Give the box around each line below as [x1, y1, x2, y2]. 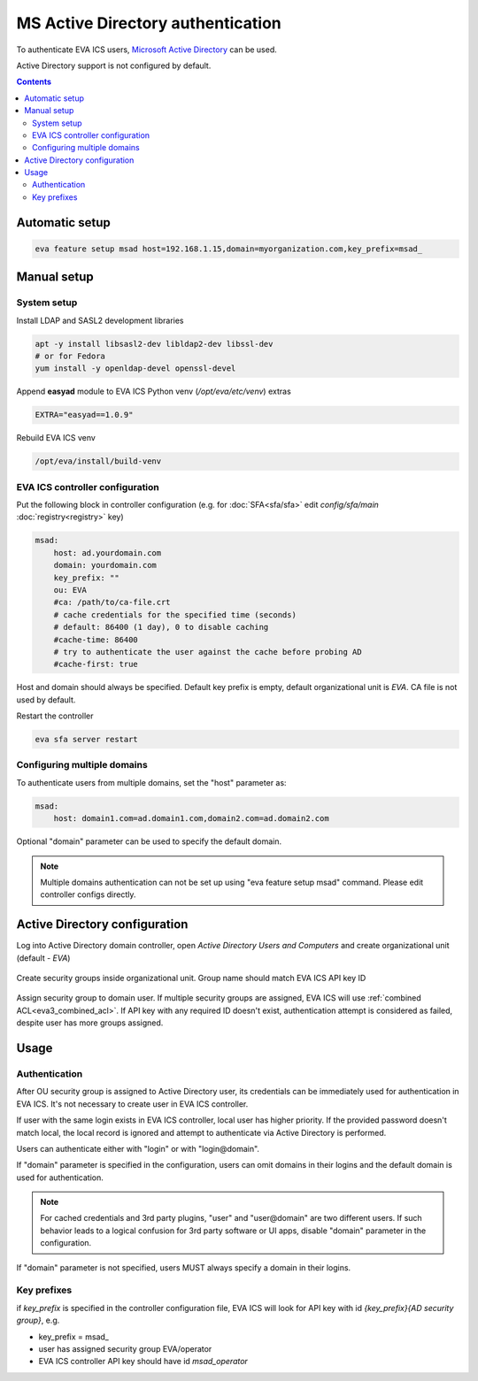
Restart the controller [16, 710, 94, 721]
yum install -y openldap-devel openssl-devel [35, 364, 236, 373]
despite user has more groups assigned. [16, 1017, 164, 1028]
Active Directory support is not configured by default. [16, 60, 212, 71]
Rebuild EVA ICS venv [16, 433, 96, 443]
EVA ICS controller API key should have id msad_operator [38, 1356, 248, 1367]
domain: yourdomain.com [53, 560, 157, 571]
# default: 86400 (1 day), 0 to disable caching [53, 622, 269, 633]
